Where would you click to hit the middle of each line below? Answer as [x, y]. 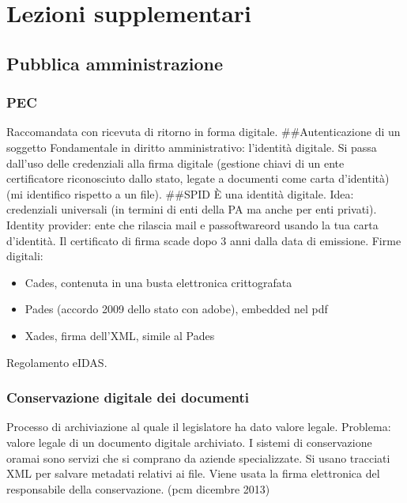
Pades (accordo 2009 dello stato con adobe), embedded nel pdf [176, 309]
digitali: [25, 256]
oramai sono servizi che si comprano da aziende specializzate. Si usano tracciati [198, 458]
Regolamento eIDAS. [57, 362]
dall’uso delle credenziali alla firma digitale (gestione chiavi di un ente [175, 163]
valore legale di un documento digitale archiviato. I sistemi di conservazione [189, 442]
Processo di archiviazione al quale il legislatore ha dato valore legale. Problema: [199, 427]
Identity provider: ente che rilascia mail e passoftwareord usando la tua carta [192, 224]
